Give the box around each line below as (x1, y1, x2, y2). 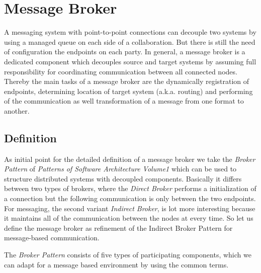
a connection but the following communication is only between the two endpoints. (4, 193, 256, 204)
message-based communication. (4, 232, 100, 243)
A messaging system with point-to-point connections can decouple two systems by (4, 27, 256, 37)
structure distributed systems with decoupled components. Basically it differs (4, 173, 242, 184)
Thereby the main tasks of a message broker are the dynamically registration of (4, 76, 249, 86)
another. (4, 105, 30, 116)
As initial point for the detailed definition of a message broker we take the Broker (4, 153, 255, 164)
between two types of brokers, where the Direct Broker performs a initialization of (4, 183, 256, 194)
